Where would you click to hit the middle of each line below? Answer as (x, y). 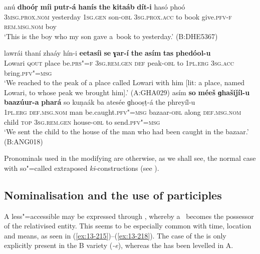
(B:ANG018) (24, 141)
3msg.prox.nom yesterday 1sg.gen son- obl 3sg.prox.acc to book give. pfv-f (118, 16)
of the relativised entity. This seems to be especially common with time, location (128, 226)
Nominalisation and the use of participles (113, 195)
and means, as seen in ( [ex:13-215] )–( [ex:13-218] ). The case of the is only (115, 235)
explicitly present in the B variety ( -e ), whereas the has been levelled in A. (119, 245)
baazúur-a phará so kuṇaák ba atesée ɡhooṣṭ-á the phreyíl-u (100, 102)
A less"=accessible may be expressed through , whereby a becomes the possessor (129, 216)
